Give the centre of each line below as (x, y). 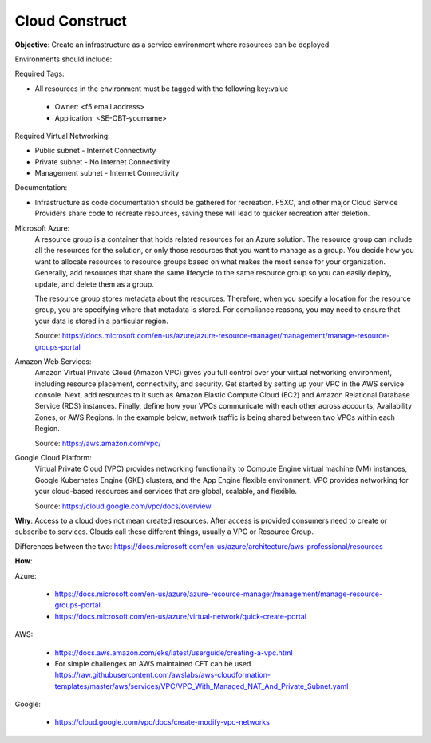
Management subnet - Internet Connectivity (107, 173)
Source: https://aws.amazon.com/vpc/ (98, 443)
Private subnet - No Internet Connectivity (103, 162)
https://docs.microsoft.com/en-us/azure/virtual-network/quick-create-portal (181, 616)
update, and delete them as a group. (95, 284)
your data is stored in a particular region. (102, 321)
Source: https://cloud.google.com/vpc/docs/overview (123, 506)
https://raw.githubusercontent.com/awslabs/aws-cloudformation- (163, 675)
